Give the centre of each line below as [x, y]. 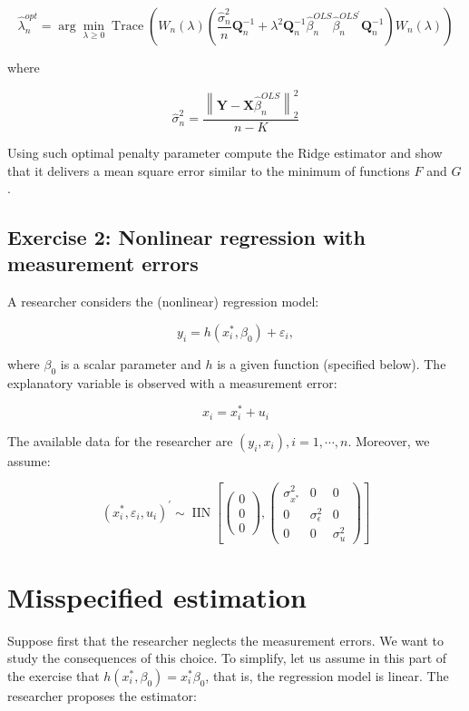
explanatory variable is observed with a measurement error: [172, 382]
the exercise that [54, 676]
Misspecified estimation [157, 596]
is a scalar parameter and [131, 363]
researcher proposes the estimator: [102, 696]
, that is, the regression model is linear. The [327, 676]
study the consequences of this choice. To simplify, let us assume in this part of [227, 658]
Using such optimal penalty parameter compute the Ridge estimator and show [225, 152]
